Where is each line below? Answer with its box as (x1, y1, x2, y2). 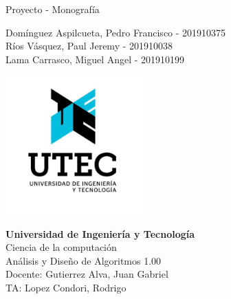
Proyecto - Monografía (5, 2, 100, 16)
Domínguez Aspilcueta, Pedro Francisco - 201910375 (5, 25, 226, 39)
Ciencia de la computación (5, 240, 117, 254)
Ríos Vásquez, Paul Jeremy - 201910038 (5, 38, 173, 53)
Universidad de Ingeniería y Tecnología (5, 226, 195, 241)
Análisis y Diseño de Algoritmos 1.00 (5, 253, 162, 267)
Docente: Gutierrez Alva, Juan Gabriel (5, 267, 168, 281)
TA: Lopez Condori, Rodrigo (5, 280, 126, 294)
